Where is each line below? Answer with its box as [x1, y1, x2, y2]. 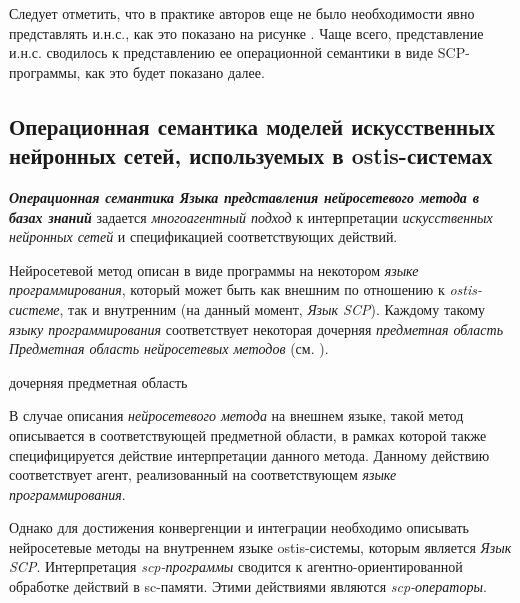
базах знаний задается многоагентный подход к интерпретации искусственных [9, 206, 493, 227]
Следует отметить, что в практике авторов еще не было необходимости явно [9, 3, 475, 23]
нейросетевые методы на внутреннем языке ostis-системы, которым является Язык [9, 536, 512, 557]
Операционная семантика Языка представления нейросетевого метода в [9, 186, 479, 207]
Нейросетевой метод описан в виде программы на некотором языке [9, 259, 419, 280]
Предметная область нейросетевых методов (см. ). [9, 338, 329, 359]
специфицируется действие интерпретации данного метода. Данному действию [9, 444, 490, 465]
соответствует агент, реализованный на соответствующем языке [9, 464, 397, 485]
